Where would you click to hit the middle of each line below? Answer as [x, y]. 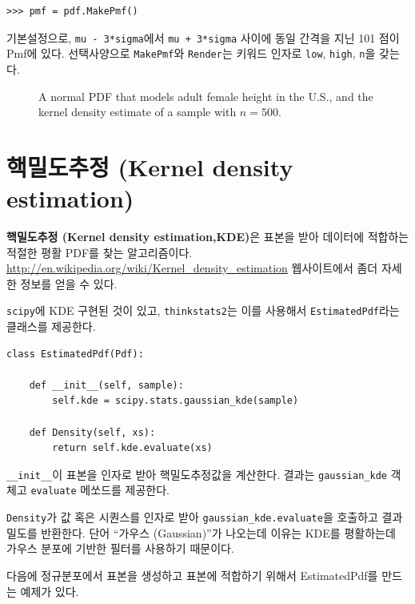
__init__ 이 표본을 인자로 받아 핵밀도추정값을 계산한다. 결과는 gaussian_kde [197, 474]
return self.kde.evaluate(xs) [132, 448]
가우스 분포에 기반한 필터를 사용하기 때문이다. [120, 548]
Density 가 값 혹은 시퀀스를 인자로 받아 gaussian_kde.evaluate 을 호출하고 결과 [205, 517]
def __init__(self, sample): [106, 385]
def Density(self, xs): [92, 432]
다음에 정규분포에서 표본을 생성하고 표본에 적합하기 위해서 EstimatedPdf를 [192, 575]
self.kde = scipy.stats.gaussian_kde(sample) [176, 401]
